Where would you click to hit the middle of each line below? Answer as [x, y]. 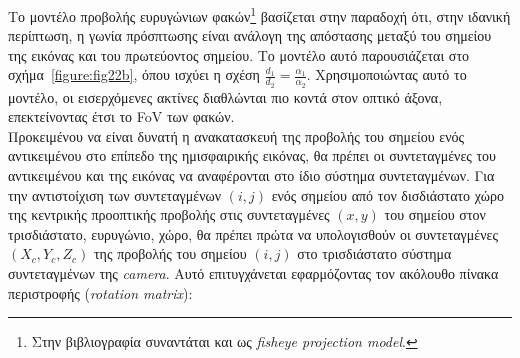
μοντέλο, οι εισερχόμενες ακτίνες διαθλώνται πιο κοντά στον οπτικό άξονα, [225, 96]
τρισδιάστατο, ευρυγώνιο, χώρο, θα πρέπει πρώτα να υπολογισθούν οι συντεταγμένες [253, 233]
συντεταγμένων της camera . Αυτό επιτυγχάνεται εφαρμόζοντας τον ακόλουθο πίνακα [253, 273]
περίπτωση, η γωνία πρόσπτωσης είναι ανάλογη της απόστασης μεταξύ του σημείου [250, 35]
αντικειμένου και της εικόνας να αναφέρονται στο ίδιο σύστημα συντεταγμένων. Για [251, 175]
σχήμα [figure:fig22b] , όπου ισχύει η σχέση [134, 74]
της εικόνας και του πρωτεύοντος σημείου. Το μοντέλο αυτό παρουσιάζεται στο [239, 54]
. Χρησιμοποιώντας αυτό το [386, 74]
